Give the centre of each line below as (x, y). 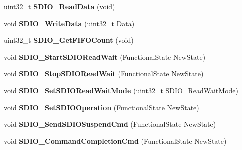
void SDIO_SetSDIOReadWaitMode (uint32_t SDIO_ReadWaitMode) (121, 90)
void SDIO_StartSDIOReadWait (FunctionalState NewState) (105, 57)
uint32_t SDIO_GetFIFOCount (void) (69, 40)
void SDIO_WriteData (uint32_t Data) (69, 23)
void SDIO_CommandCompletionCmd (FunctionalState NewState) (115, 141)
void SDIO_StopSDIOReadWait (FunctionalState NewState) (104, 74)
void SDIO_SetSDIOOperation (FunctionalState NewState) (102, 107)
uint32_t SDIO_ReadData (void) (60, 6)
